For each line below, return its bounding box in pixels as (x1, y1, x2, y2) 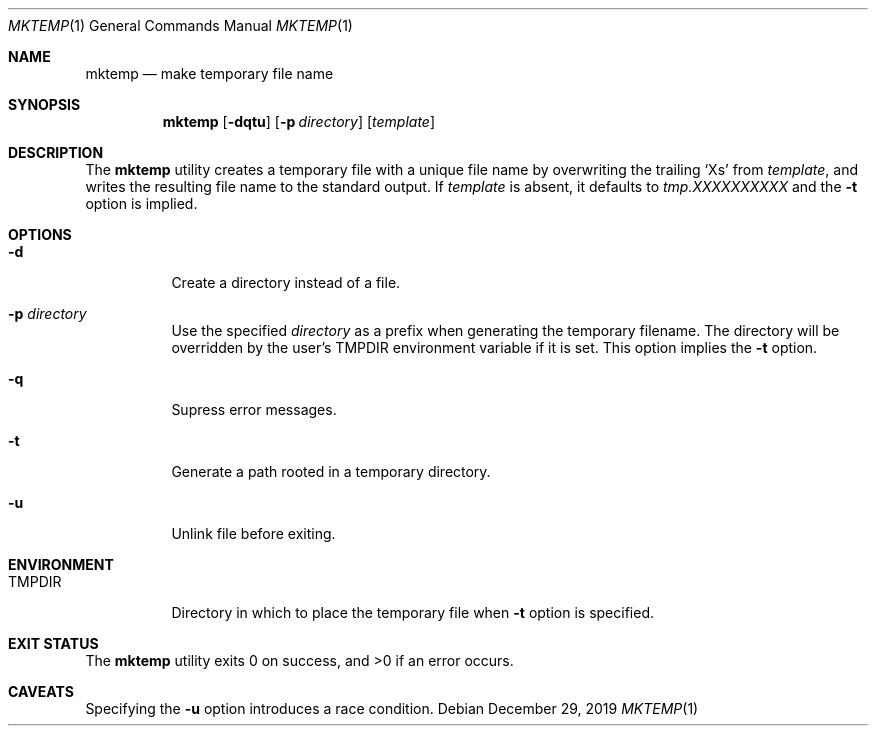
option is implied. (85, 195, 198, 212)
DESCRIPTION (8, 144, 104, 161)
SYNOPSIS (8, 96, 81, 113)
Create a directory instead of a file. (171, 274, 401, 291)
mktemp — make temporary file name (85, 65, 334, 82)
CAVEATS (8, 683, 74, 700)
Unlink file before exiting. (171, 525, 336, 542)
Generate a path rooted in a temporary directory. (171, 463, 491, 480)
